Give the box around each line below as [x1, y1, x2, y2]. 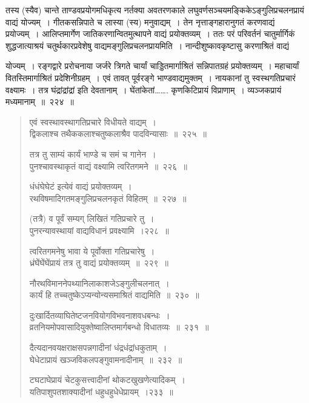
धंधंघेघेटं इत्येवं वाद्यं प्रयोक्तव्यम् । [29, 180, 132, 193]
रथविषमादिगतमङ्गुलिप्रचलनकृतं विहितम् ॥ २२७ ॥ [29, 192, 187, 204]
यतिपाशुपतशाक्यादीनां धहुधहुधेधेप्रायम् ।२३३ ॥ [29, 385, 173, 398]
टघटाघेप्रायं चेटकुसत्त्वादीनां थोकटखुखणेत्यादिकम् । [29, 373, 185, 386]
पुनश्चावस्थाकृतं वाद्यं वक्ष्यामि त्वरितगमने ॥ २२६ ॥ [29, 159, 187, 172]
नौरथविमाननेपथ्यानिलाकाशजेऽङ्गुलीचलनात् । [29, 276, 170, 289]
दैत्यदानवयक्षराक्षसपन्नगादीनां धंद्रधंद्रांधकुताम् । [29, 341, 167, 354]
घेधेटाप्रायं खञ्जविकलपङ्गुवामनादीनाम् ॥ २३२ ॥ [29, 353, 182, 365]
